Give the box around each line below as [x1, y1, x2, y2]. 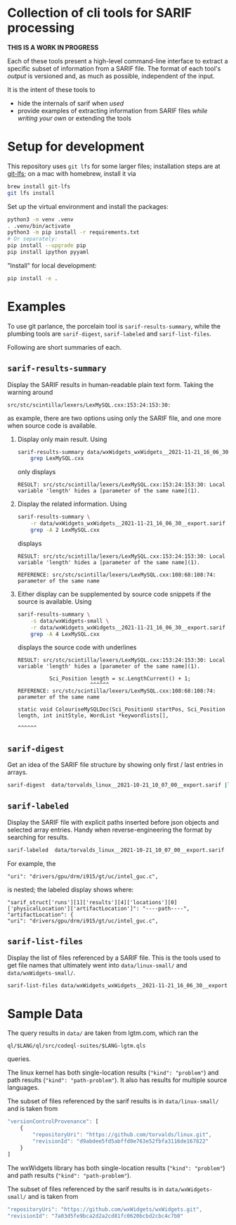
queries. [7, 1055, 32, 1063]
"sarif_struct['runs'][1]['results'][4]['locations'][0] [7, 899, 178, 906]
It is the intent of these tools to [7, 85, 96, 94]
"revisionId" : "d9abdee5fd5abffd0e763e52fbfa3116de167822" [32, 1138, 209, 1145]
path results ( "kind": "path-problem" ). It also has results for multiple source [7, 1076, 228, 1084]
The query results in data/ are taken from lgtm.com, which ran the [7, 1029, 199, 1037]
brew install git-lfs [7, 183, 71, 190]
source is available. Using [17, 597, 92, 606]
